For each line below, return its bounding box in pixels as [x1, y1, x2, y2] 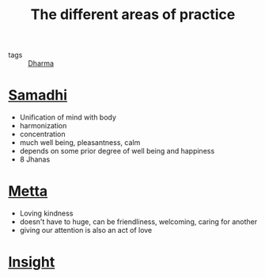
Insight [8, 253, 55, 271]
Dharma [28, 59, 54, 68]
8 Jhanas [19, 154, 51, 164]
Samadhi [8, 86, 68, 105]
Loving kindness [19, 208, 74, 219]
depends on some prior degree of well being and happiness [19, 147, 215, 156]
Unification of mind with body [19, 112, 117, 122]
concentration [19, 129, 66, 139]
